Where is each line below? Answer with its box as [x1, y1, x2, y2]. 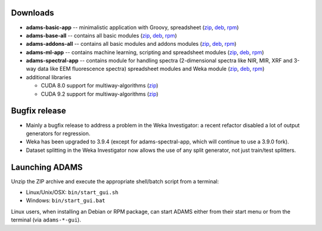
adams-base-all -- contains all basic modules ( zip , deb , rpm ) [26, 32, 177, 39]
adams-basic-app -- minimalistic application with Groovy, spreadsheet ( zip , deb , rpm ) [26, 24, 239, 31]
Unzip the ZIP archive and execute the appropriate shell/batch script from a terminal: [11, 177, 219, 185]
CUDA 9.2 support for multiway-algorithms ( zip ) [41, 90, 159, 98]
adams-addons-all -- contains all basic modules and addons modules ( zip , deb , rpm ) [26, 40, 237, 48]
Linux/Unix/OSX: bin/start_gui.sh [26, 189, 119, 196]
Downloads [11, 8, 54, 18]
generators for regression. [26, 130, 91, 137]
